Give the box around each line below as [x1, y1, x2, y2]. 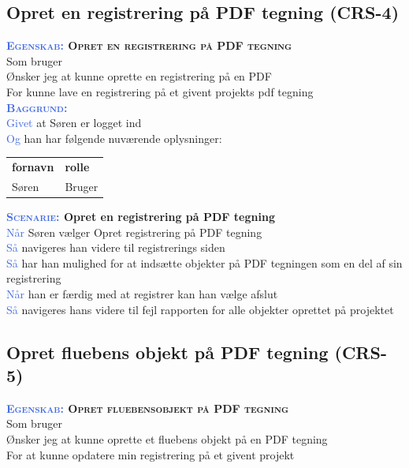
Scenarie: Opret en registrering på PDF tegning [6, 208, 275, 225]
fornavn [12, 159, 54, 175]
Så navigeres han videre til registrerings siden [6, 239, 225, 256]
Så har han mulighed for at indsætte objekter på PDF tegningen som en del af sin [6, 254, 403, 271]
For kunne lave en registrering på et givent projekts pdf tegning [6, 83, 314, 99]
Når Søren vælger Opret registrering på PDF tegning [6, 223, 262, 240]
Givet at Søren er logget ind [6, 114, 142, 131]
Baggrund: [6, 99, 68, 115]
